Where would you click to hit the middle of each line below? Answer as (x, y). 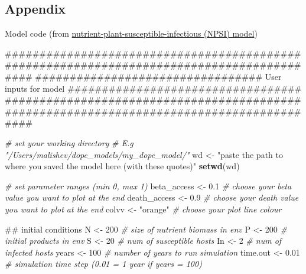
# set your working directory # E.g (69, 142)
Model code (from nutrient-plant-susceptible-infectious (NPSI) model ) (131, 33)
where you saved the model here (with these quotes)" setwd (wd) (122, 166)
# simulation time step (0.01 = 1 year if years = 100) (103, 264)
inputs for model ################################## (153, 88)
